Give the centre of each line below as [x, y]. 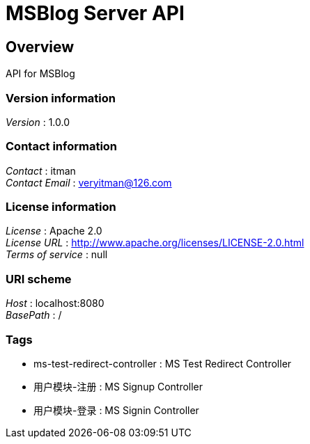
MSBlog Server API [95, 13]
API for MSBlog [40, 74]
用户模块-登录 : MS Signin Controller [116, 410]
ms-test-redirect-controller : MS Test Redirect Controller [163, 363]
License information [61, 207]
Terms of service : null [57, 255]
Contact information [62, 146]
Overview [40, 47]
